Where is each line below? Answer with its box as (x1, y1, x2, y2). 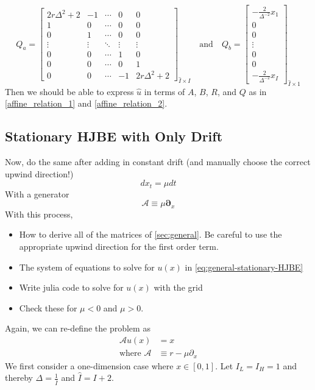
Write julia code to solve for (19, 281, 124, 294)
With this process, (5, 207, 73, 220)
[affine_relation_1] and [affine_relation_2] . (5, 97, 168, 110)
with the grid (154, 281, 203, 294)
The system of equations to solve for (19, 260, 155, 273)
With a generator (5, 187, 69, 200)
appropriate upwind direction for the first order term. (19, 240, 219, 253)
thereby (5, 371, 33, 384)
